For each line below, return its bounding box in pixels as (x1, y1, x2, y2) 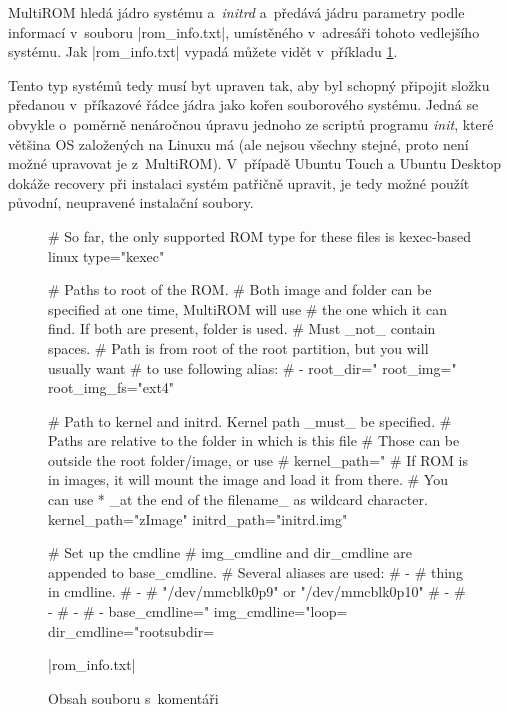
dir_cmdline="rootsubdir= (48, 620, 215, 641)
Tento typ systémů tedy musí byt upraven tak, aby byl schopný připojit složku (8, 74, 490, 95)
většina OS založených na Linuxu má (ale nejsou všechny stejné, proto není (8, 133, 469, 154)
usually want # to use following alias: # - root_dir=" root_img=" (48, 357, 457, 378)
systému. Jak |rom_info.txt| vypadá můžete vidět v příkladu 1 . (8, 41, 398, 62)
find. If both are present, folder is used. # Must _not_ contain (48, 318, 436, 339)
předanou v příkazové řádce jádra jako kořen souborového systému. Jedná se (8, 94, 479, 115)
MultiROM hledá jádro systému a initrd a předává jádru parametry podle (8, 2, 465, 22)
